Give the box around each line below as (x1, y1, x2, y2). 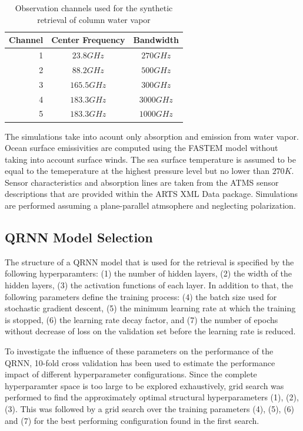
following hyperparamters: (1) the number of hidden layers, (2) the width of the (5, 267, 292, 279)
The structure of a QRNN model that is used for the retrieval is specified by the (5, 255, 294, 268)
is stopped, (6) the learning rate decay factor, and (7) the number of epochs (5, 313, 278, 325)
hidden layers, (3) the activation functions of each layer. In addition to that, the (5, 279, 293, 291)
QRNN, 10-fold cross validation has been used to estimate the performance (5, 356, 275, 369)
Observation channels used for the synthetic (15, 2, 173, 14)
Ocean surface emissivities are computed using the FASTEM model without (5, 142, 278, 154)
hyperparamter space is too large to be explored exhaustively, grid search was (5, 379, 284, 391)
